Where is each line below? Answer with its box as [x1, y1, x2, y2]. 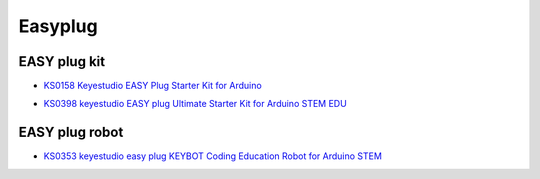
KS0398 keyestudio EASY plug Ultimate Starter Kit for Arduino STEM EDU [43, 98, 347, 110]
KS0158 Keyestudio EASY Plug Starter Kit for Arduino [43, 80, 262, 92]
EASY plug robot [18, 124, 124, 141]
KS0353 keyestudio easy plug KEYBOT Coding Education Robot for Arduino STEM [43, 150, 382, 162]
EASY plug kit [18, 53, 105, 70]
